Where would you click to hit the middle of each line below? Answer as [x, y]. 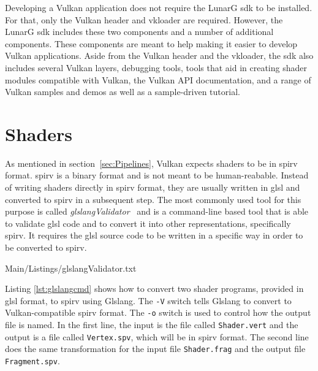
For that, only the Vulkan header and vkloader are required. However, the [144, 19]
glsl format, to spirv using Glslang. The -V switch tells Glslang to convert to [148, 300]
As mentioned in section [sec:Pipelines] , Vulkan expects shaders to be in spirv [151, 163]
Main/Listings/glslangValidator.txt [71, 268]
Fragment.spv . [32, 361]
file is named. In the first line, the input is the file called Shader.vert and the [152, 325]
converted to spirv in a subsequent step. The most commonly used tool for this [153, 199]
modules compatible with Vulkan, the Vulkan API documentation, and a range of [158, 79]
